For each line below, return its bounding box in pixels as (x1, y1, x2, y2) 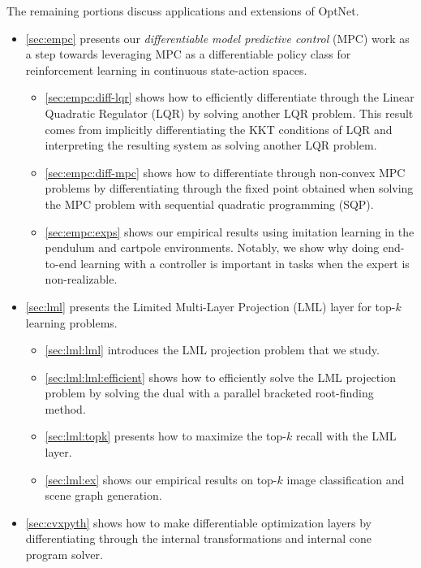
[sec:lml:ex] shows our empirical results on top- (45, 470, 277, 488)
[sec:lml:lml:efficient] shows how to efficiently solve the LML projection (45, 368, 396, 385)
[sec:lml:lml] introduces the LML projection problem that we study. (45, 341, 380, 358)
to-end (45, 254, 77, 271)
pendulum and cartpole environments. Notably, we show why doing (45, 239, 380, 256)
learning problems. (25, 314, 118, 331)
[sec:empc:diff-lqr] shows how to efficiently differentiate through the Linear (45, 89, 415, 106)
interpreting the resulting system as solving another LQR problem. (45, 137, 377, 154)
